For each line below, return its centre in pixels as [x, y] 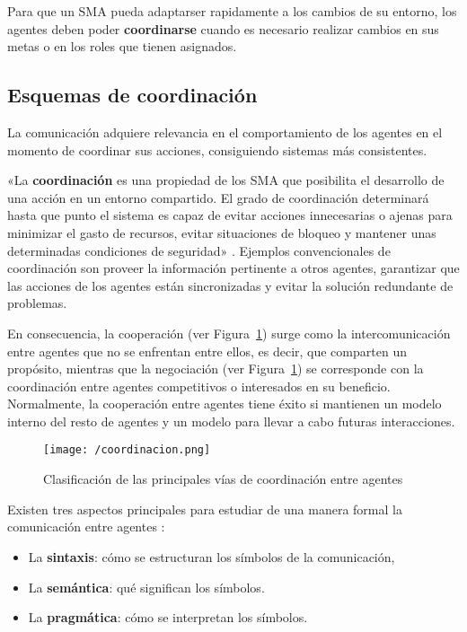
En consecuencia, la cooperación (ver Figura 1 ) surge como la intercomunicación [229, 333]
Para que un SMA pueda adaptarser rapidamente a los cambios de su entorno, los [232, 11]
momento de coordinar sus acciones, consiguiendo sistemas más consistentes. [217, 149]
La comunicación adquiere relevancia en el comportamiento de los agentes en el [225, 132]
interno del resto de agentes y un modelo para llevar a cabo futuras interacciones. [231, 421]
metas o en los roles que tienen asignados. [122, 46]
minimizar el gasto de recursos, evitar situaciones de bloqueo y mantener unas [222, 232]
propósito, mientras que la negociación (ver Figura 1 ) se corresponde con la [216, 369]
